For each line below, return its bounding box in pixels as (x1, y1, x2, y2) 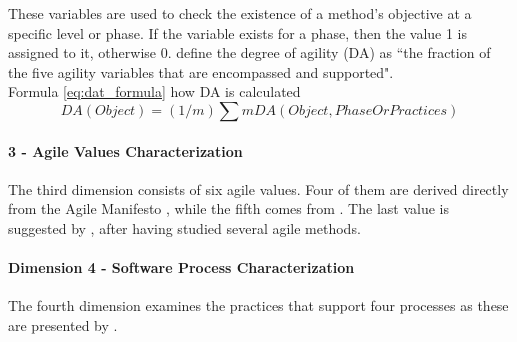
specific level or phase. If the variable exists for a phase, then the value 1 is (8, 22, 468, 43)
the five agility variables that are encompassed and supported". (8, 61, 394, 82)
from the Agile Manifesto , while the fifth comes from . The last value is (8, 198, 449, 219)
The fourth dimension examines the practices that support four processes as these (8, 295, 509, 316)
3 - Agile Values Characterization (8, 140, 243, 161)
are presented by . (8, 314, 118, 335)
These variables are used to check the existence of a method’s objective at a (8, 3, 472, 23)
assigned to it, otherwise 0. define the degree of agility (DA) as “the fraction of (8, 42, 491, 63)
